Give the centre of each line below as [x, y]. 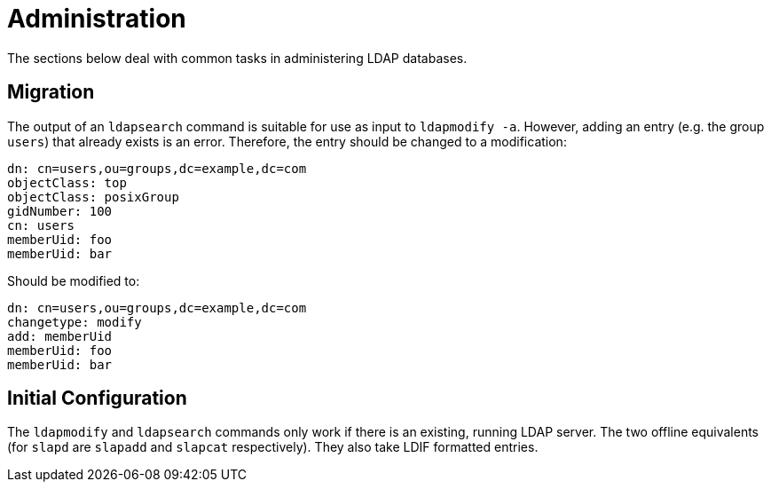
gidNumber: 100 [60, 211]
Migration [51, 92]
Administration [97, 19]
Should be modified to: [74, 280]
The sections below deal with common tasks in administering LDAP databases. [237, 58]
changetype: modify [75, 322]
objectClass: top [67, 182]
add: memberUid [60, 336]
